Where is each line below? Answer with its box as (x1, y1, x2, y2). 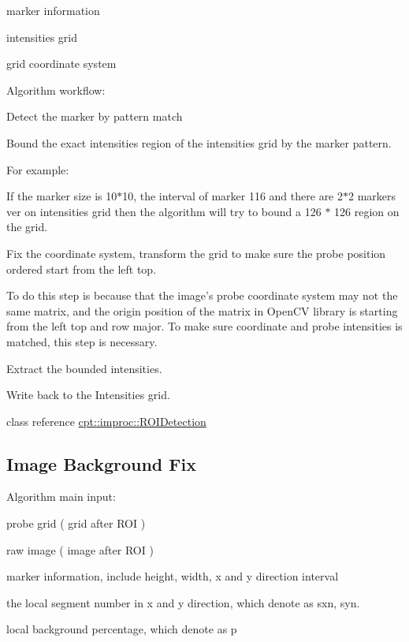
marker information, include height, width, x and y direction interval (6, 568, 339, 584)
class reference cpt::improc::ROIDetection (6, 412, 206, 429)
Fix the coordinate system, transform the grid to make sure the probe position (6, 244, 386, 261)
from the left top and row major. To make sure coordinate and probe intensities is (6, 318, 403, 334)
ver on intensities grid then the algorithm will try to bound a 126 (6, 203, 322, 219)
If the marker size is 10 (6, 188, 117, 204)
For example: (6, 161, 69, 177)
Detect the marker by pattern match (6, 108, 183, 125)
